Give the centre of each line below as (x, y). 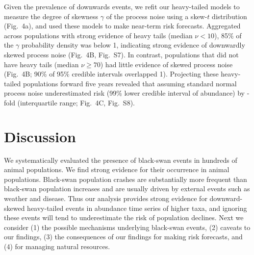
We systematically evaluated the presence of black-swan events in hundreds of (121, 160)
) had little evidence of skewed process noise (166, 64)
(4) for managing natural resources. (57, 246)
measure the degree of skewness (51, 16)
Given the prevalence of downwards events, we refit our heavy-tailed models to (122, 6)
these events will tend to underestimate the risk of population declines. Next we (124, 217)
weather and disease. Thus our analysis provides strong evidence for (106, 198)
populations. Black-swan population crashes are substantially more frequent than (126, 179)
